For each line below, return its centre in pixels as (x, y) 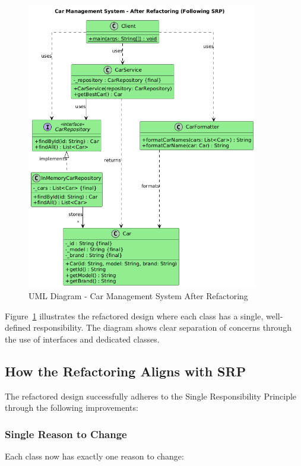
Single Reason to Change (66, 434)
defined (18, 327)
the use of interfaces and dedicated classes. (82, 339)
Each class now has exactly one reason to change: (94, 456)
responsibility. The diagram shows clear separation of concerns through (162, 327)
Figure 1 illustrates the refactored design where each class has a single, (134, 316)
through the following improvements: (72, 408)
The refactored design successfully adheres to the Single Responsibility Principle (151, 396)
